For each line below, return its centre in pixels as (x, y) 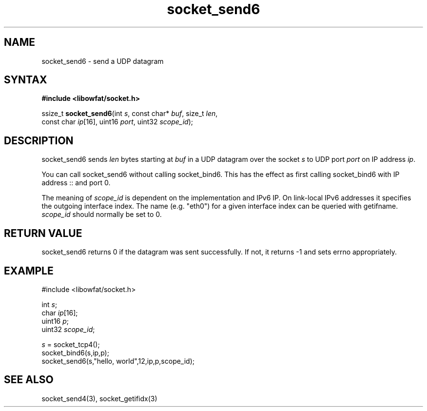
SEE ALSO (29, 380)
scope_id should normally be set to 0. (102, 215)
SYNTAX (26, 80)
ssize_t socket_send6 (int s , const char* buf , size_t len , (130, 114)
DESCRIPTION (39, 140)
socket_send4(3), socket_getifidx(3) (99, 398)
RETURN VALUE (43, 233)
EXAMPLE (29, 271)
